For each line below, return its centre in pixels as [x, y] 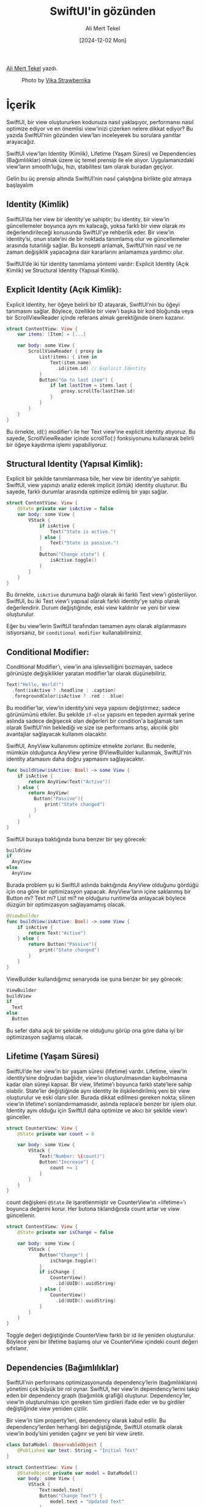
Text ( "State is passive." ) [84, 543]
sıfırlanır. [17, 1348]
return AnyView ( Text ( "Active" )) [70, 782]
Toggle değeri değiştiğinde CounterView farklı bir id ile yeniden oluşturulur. [101, 1336]
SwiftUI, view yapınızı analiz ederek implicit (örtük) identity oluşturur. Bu [97, 485]
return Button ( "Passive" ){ [63, 945]
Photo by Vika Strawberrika [56, 80]
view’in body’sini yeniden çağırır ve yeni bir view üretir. [75, 1434]
